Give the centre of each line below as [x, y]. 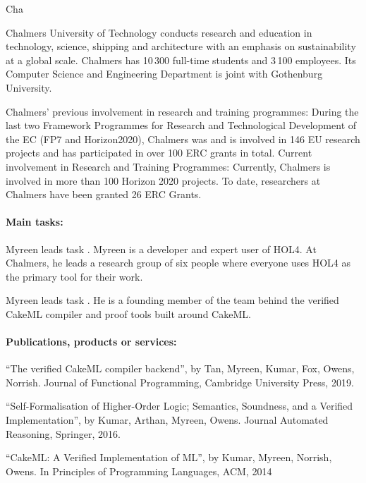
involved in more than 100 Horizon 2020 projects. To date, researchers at [163, 180]
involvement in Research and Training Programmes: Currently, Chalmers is [168, 166]
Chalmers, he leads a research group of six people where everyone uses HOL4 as [178, 263]
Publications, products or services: [91, 342]
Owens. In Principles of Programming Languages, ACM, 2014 [139, 471]
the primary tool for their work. [74, 276]
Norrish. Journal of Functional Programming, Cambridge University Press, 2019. [180, 382]
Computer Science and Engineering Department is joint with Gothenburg [164, 74]
